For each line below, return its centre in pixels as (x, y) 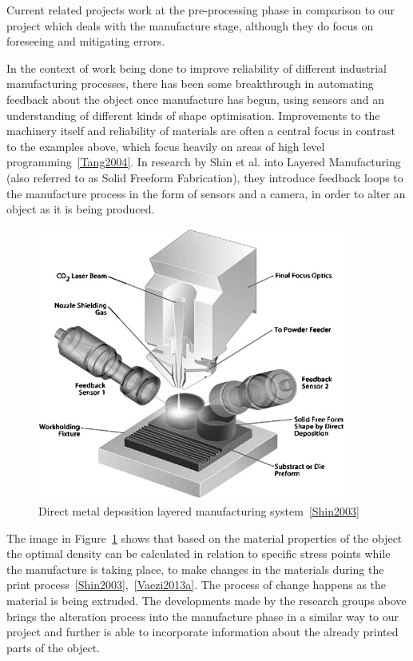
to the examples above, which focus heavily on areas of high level (166, 146)
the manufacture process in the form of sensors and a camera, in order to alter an (206, 193)
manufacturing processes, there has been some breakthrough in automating (190, 84)
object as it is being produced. (81, 209)
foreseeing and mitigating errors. (86, 41)
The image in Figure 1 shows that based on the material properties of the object (205, 538)
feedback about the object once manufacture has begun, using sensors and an (195, 99)
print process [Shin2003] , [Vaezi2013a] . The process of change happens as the (197, 585)
